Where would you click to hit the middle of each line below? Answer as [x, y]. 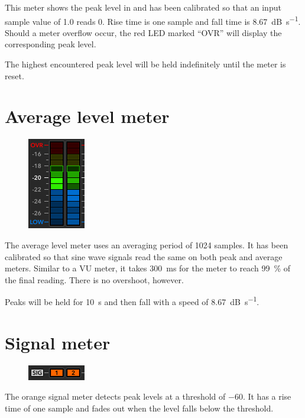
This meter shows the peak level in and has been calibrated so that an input [143, 7]
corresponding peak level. [51, 44]
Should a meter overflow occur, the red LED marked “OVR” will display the [143, 32]
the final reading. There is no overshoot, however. [94, 279]
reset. [14, 75]
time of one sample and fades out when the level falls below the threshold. [139, 408]
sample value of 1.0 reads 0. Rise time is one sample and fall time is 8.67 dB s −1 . [153, 20]
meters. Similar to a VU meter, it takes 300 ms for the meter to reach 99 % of [147, 268]
